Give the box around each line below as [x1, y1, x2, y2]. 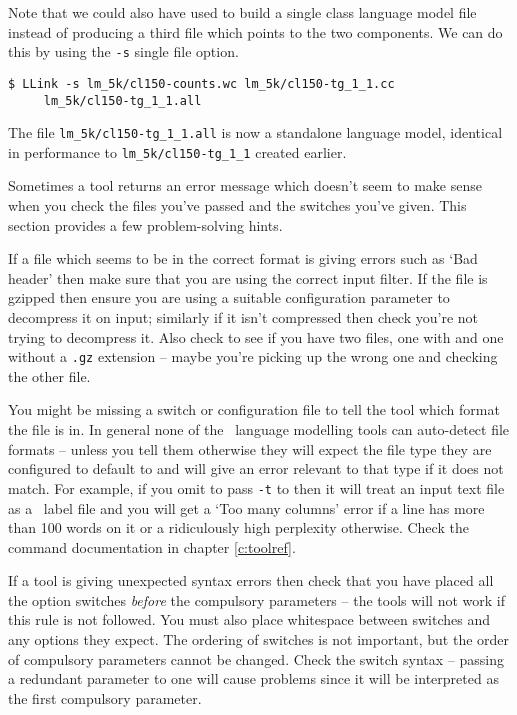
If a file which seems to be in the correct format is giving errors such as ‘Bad [8, 248, 478, 269]
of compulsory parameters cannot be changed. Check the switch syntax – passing [8, 648, 504, 669]
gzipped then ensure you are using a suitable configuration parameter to [8, 287, 450, 308]
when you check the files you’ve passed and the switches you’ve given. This [8, 195, 467, 216]
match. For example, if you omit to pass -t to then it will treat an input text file [8, 477, 505, 498]
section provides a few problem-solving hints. [8, 214, 283, 235]
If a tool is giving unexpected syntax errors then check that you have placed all [8, 570, 494, 591]
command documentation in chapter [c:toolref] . [8, 536, 296, 557]
